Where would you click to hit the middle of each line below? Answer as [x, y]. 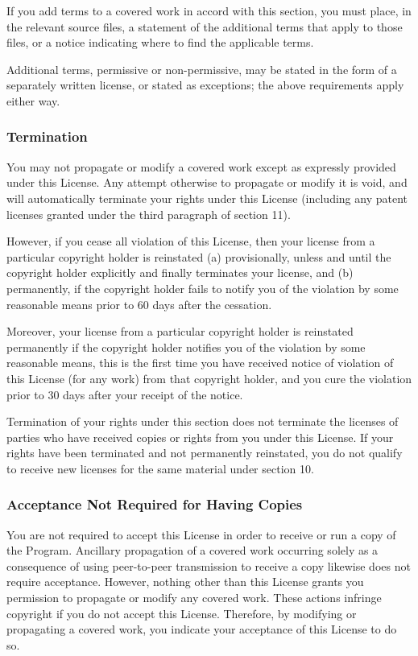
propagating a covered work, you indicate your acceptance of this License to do [202, 629]
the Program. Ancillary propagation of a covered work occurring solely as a [192, 550]
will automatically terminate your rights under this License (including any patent [207, 198]
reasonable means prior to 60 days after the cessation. [139, 304]
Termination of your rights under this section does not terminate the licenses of [203, 421]
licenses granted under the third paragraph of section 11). [149, 214]
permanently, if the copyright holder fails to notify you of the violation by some [203, 288]
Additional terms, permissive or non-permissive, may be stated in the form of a [202, 69]
